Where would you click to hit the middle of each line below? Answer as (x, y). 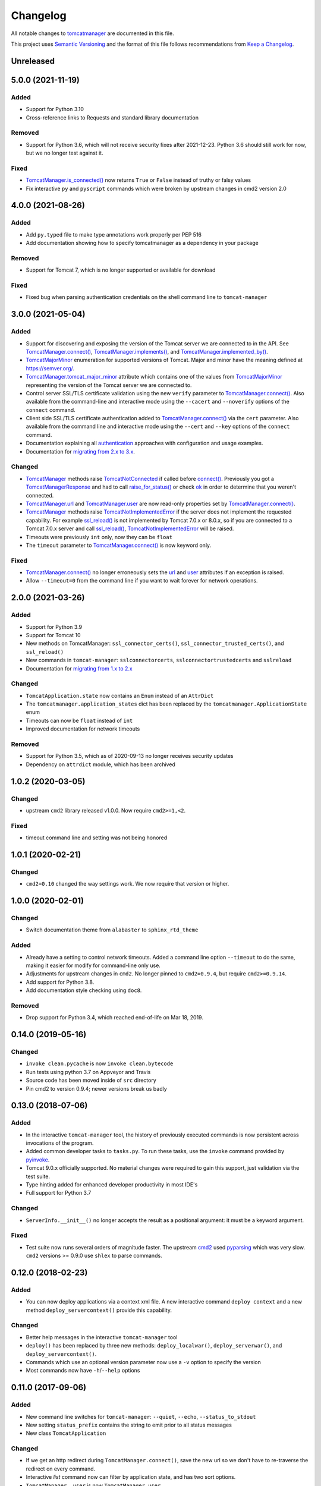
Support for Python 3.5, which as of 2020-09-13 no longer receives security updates (130, 756)
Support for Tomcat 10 (53, 635)
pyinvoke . (38, 1160)
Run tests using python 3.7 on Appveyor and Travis (88, 1072)
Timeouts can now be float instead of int (79, 720)
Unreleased (33, 61)
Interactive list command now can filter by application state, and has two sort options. (131, 1477)
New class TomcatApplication (66, 1433)
